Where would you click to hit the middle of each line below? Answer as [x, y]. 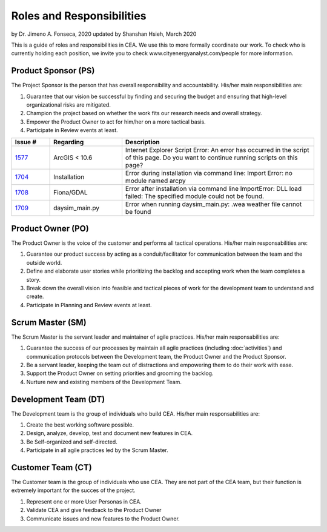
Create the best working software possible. [80, 425]
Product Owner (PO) [50, 228]
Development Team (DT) [58, 399]
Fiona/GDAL [71, 192]
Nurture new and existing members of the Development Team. [104, 382]
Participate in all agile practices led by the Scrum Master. [97, 450]
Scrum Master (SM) [49, 322]
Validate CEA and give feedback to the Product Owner [94, 510]
